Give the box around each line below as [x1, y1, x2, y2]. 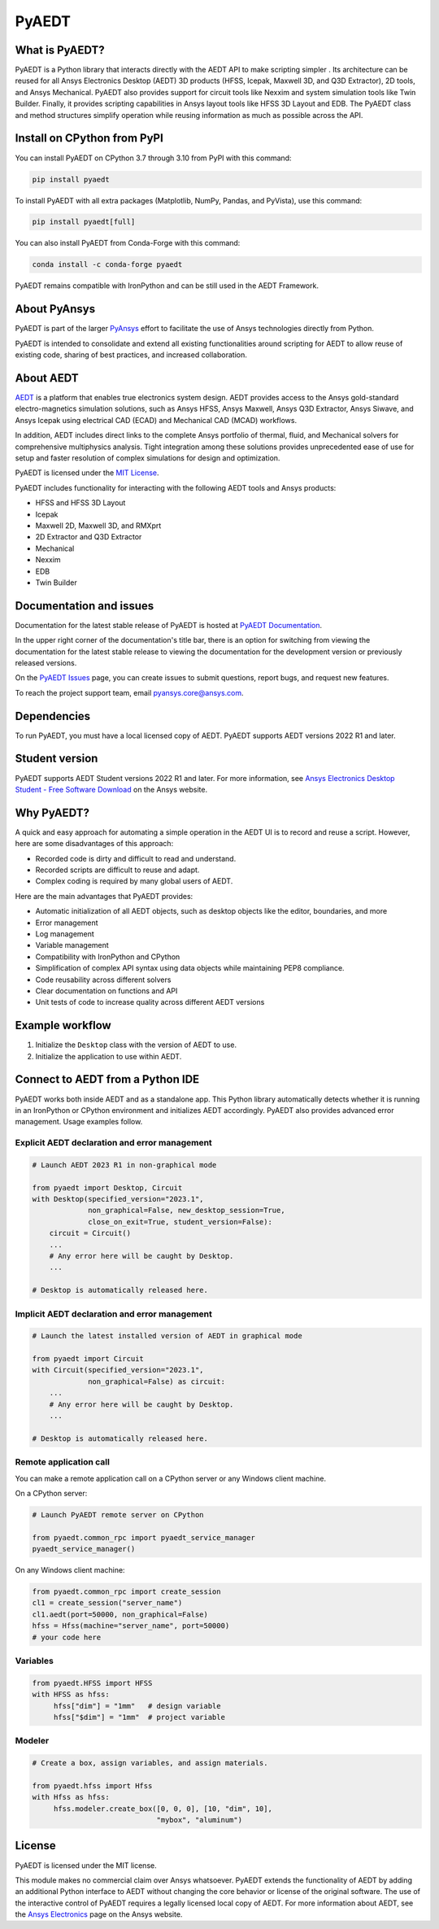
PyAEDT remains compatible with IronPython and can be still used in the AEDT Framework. [15, 281, 319, 290]
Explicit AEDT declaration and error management [15, 1137, 213, 1149]
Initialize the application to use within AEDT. [35, 1051, 182, 1061]
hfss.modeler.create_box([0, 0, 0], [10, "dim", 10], [53, 1804, 272, 1813]
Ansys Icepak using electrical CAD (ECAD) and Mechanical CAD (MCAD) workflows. [15, 415, 297, 425]
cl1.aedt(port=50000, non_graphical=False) [32, 1609, 209, 1619]
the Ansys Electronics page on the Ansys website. [15, 1909, 183, 1919]
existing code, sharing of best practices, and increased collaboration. [15, 350, 247, 360]
